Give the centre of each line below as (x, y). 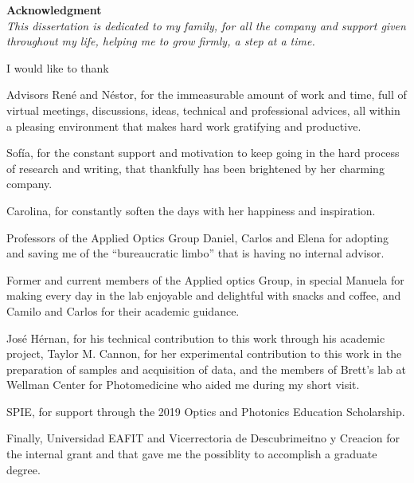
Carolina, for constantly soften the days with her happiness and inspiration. (191, 210)
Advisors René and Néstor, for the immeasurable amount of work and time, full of (207, 94)
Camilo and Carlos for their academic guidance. (123, 310)
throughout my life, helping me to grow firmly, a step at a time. (161, 41)
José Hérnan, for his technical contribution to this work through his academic (196, 338)
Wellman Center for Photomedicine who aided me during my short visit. (183, 385)
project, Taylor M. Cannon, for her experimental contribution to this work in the (204, 353)
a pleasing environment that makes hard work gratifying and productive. (184, 126)
